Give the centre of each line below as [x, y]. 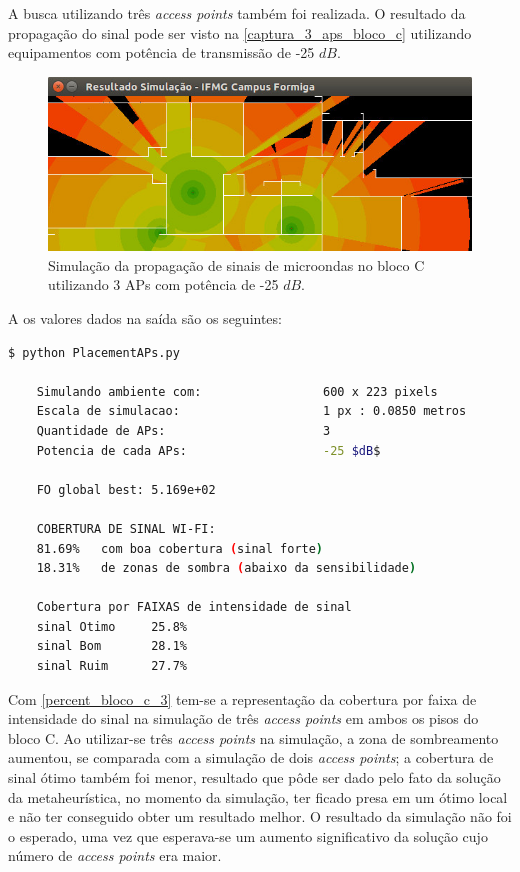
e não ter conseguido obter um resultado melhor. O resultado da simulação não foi [260, 816]
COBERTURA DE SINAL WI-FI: [126, 528]
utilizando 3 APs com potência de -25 [163, 284]
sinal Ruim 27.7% [111, 666]
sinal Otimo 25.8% [111, 626]
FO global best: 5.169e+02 [126, 489]
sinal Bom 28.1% [111, 646]
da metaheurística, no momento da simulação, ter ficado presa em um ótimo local [258, 796]
